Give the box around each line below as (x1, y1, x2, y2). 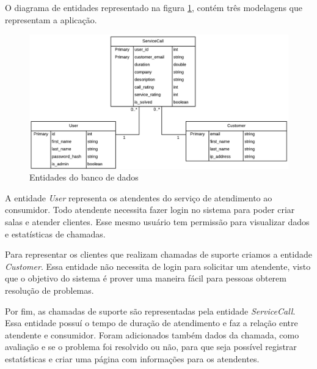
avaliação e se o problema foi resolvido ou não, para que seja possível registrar (5, 340, 297, 353)
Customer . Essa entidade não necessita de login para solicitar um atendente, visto (5, 259, 311, 272)
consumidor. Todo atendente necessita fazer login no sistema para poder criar (5, 203, 295, 216)
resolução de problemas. (5, 283, 94, 296)
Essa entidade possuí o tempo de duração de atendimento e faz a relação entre (5, 316, 298, 329)
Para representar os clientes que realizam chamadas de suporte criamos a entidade (5, 248, 312, 261)
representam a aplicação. (5, 13, 97, 26)
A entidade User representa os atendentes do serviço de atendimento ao (5, 191, 272, 204)
